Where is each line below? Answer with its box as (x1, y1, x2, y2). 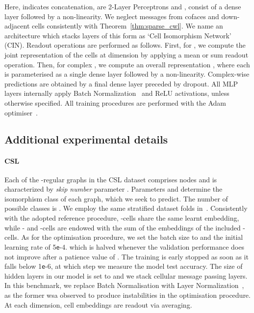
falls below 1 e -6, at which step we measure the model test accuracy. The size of (4, 261, 243, 271)
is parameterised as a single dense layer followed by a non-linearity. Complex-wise (4, 69, 250, 79)
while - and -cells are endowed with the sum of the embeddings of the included (4, 222, 241, 232)
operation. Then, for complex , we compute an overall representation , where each (4, 59, 250, 69)
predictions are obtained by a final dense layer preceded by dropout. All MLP (4, 78, 238, 88)
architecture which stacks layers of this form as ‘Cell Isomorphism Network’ (4, 30, 231, 40)
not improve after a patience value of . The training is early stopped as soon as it (4, 251, 249, 261)
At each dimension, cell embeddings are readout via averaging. (4, 299, 192, 310)
